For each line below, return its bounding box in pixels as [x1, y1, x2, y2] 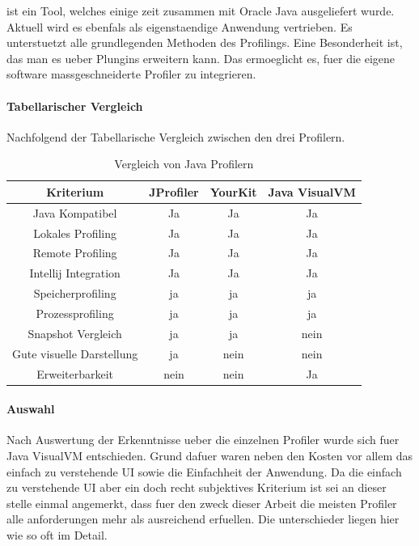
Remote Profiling [32, 244, 117, 261]
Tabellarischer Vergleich [6, 97, 143, 114]
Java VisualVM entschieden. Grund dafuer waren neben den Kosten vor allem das [6, 447, 413, 464]
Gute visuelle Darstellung [12, 345, 138, 362]
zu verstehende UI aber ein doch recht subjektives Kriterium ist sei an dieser [6, 479, 387, 496]
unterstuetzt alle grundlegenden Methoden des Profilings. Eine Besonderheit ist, [6, 34, 403, 51]
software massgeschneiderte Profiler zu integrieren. [6, 66, 256, 83]
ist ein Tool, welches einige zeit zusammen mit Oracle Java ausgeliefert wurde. [6, 2, 395, 19]
